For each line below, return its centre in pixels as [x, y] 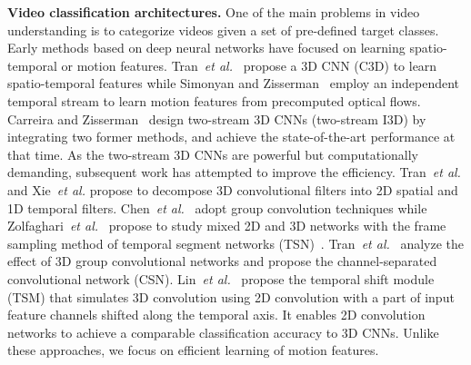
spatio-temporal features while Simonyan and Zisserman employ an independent [234, 83]
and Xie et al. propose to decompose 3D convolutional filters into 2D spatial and [233, 189]
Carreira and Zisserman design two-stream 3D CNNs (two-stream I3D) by [217, 118]
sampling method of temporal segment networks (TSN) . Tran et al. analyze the [236, 243]
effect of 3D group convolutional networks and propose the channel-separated [222, 261]
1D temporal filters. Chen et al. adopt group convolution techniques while [217, 207]
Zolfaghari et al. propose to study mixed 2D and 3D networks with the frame [227, 226]
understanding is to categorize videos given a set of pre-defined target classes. [223, 30]
